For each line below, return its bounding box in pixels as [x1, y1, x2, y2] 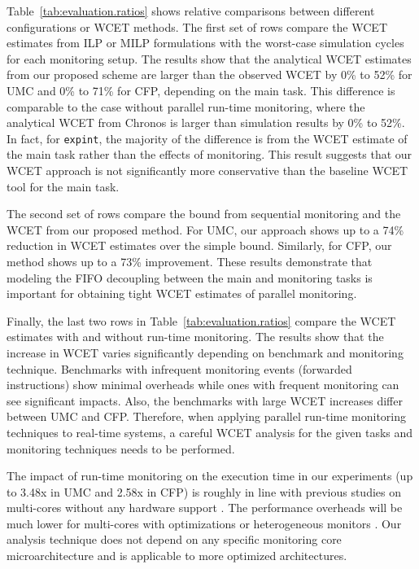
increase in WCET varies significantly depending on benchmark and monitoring [7, 344, 404, 361]
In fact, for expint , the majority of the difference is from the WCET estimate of [7, 129, 408, 147]
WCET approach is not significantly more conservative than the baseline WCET [7, 162, 408, 178]
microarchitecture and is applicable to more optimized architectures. [7, 547, 347, 564]
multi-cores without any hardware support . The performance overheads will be [7, 499, 403, 516]
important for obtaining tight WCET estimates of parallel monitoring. [7, 285, 357, 302]
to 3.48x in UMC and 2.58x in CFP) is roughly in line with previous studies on [7, 483, 401, 500]
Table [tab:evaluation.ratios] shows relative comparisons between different [7, 2, 375, 19]
